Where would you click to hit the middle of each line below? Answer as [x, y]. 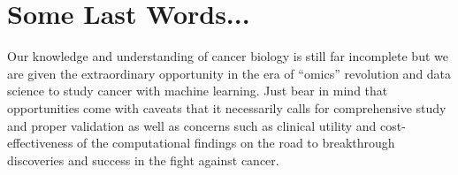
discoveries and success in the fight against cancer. [143, 160]
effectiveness [40, 143]
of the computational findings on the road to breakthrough [236, 143]
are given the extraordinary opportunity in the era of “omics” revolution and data [229, 73]
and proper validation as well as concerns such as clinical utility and [192, 125]
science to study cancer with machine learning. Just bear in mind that [198, 91]
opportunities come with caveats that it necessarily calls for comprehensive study [227, 107]
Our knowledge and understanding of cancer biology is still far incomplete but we [228, 56]
